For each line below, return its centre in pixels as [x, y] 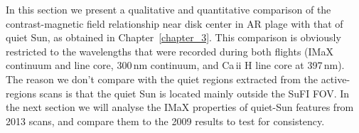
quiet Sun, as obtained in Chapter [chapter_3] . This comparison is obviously [173, 37]
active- [336, 79]
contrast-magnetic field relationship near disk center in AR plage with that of [175, 23]
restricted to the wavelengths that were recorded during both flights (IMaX [170, 51]
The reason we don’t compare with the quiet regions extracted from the [162, 79]
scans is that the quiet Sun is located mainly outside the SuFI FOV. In [194, 93]
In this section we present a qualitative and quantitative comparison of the [168, 9]
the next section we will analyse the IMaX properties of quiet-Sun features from [180, 107]
